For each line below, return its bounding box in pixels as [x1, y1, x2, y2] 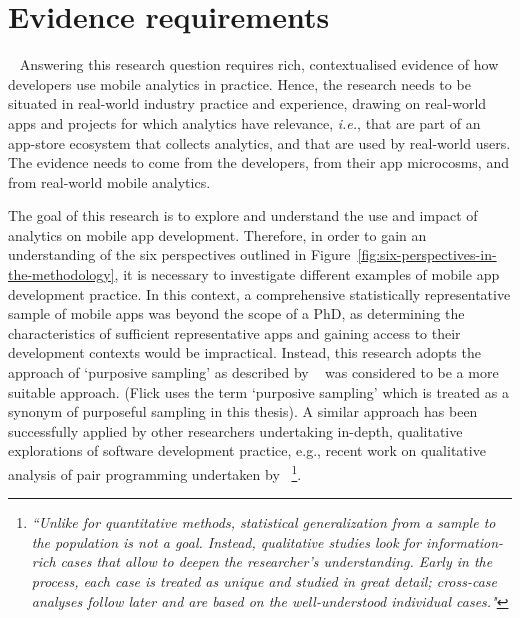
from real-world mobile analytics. [8, 171, 211, 192]
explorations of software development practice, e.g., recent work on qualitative [8, 440, 486, 461]
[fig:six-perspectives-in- [357, 244, 497, 265]
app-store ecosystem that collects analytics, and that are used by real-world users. [8, 132, 511, 153]
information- [425, 531, 504, 552]
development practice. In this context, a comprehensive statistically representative [8, 283, 511, 304]
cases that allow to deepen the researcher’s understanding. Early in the [60, 551, 493, 572]
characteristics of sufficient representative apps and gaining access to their [8, 322, 461, 343]
